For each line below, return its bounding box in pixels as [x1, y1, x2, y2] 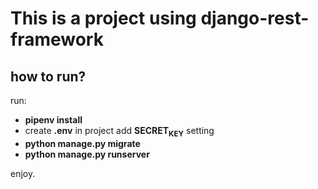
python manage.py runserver [24, 148, 150, 160]
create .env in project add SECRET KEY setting [24, 125, 215, 139]
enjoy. [10, 167, 36, 179]
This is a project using [10, 7, 197, 30]
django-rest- [200, 7, 310, 30]
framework [10, 28, 104, 51]
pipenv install [24, 114, 83, 126]
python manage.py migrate [24, 137, 141, 149]
